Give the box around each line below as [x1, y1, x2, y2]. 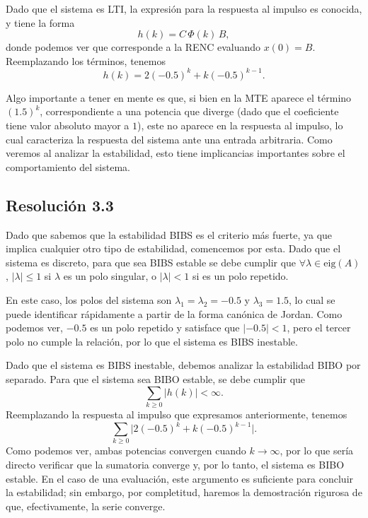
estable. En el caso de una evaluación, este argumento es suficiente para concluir [6, 471, 354, 485]
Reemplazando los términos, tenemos [6, 53, 166, 68]
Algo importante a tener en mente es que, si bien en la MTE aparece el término [6, 90, 352, 105]
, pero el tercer [287, 320, 351, 335]
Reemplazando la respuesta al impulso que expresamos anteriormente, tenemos [6, 406, 347, 421]
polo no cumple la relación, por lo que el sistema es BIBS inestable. [6, 334, 298, 348]
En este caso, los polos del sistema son [6, 293, 172, 307]
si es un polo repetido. [192, 269, 289, 283]
